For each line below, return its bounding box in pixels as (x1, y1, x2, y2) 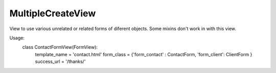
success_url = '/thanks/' (35, 59, 86, 65)
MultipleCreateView (9, 8, 96, 19)
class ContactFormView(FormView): (22, 44, 98, 51)
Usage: (9, 35, 25, 41)
